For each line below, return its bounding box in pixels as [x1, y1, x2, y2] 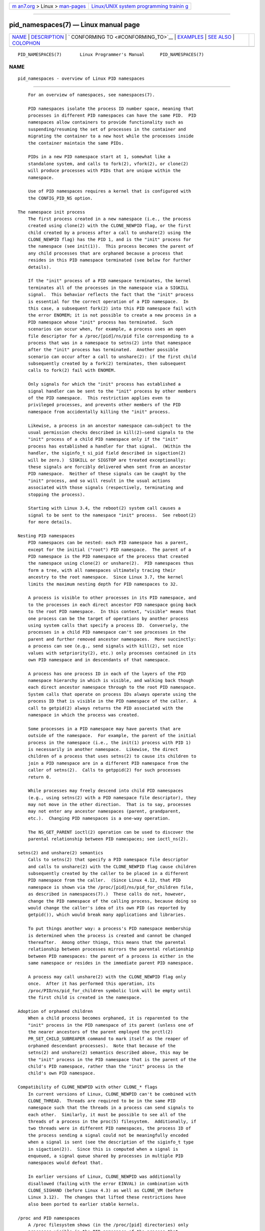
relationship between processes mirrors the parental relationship [27, 946, 194, 952]
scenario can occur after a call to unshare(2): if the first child [27, 354, 196, 359]
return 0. [27, 774, 52, 780]
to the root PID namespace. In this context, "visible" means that [27, 609, 196, 615]
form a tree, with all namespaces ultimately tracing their [27, 567, 176, 573]
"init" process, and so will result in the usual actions [27, 478, 171, 484]
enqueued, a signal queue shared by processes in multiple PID [27, 1153, 184, 1159]
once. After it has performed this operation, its [27, 981, 155, 987]
